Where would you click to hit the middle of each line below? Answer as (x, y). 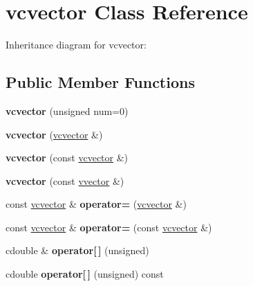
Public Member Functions (100, 82)
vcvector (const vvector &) (65, 180)
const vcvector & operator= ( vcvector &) (96, 204)
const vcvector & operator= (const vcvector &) (109, 227)
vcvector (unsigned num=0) (67, 110)
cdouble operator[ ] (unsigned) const (85, 274)
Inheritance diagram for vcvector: (76, 45)
